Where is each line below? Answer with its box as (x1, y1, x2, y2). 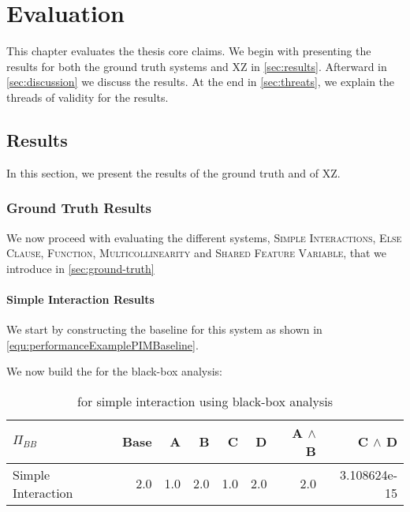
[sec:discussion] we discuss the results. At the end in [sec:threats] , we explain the (6, 73, 395, 90)
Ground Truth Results (6, 198, 151, 218)
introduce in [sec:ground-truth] (6, 260, 155, 276)
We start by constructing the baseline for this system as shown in (6, 321, 322, 338)
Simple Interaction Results (6, 290, 155, 307)
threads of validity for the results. (6, 88, 169, 105)
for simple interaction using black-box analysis (76, 391, 334, 410)
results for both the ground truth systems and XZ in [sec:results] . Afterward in (6, 58, 387, 74)
